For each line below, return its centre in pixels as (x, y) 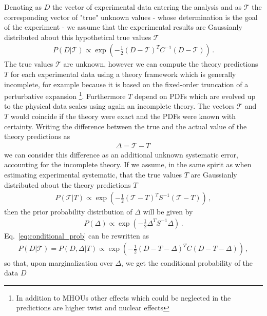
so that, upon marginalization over (59, 262)
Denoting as (23, 7)
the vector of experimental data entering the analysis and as (147, 7)
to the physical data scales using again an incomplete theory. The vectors (119, 106)
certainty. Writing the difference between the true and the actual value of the (126, 126)
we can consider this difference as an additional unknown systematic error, (121, 154)
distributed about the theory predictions (68, 184)
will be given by (168, 212)
